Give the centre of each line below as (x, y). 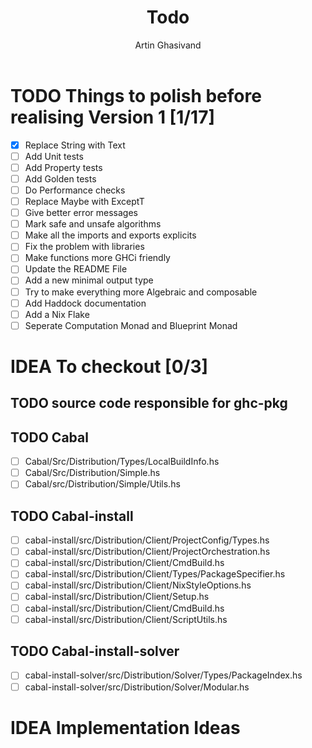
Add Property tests (63, 167)
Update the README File (76, 269)
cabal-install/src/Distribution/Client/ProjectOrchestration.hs (147, 552)
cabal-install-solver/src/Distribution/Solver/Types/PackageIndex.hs (163, 675)
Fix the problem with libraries (84, 247)
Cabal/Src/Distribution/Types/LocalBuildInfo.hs (122, 462)
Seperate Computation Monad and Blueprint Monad (131, 325)
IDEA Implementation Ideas (125, 727)
